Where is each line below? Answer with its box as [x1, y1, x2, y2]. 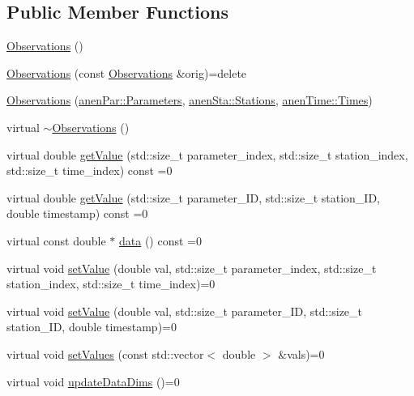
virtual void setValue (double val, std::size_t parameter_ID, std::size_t [6, 302, 363, 319]
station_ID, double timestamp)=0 [6, 318, 177, 335]
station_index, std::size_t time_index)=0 [6, 275, 216, 292]
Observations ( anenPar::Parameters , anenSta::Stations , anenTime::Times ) [6, 92, 373, 109]
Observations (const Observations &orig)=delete [6, 64, 247, 81]
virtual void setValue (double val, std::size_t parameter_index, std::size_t [6, 259, 377, 276]
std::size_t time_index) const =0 [6, 162, 173, 179]
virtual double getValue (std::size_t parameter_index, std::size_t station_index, [6, 146, 408, 163]
